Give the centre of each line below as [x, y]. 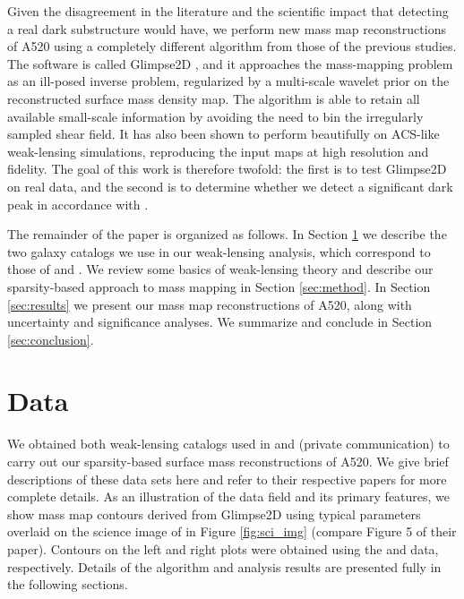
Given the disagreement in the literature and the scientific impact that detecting [228, 11]
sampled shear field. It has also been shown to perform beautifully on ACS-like [223, 134]
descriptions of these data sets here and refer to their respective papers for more [227, 479]
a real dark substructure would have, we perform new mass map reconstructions [227, 28]
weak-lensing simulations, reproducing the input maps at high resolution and [218, 151]
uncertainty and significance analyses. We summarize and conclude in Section [220, 322]
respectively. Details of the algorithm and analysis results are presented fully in [224, 566]
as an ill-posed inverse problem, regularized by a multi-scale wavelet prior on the [228, 81]
